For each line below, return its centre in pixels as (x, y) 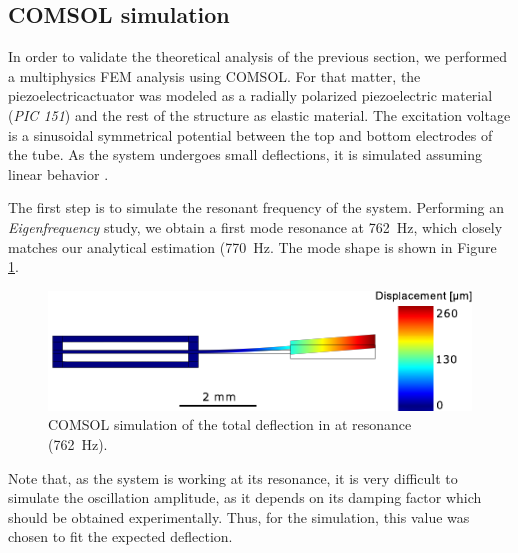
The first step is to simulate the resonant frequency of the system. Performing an (256, 207)
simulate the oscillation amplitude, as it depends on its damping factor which (245, 497)
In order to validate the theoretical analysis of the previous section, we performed (258, 56)
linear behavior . (58, 173)
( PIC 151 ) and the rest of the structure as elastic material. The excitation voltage (259, 114)
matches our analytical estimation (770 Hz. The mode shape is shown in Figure (252, 246)
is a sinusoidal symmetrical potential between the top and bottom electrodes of (250, 134)
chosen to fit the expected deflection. (120, 536)
